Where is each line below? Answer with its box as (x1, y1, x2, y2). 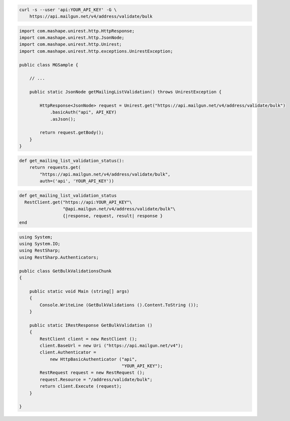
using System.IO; (19, 241, 61, 247)
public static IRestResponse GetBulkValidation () (29, 323, 153, 328)
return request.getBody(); (39, 130, 104, 135)
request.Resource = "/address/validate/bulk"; (39, 376, 153, 382)
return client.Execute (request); (39, 384, 122, 389)
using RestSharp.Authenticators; (19, 255, 99, 260)
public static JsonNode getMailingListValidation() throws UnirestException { (29, 89, 222, 95)
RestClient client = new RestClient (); (39, 336, 137, 341)
